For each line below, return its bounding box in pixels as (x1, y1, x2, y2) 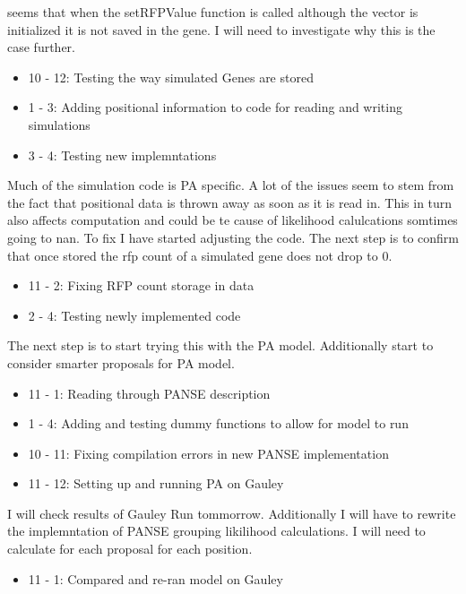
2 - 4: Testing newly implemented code (28, 306, 241, 324)
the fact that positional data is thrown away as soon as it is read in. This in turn (7, 193, 453, 211)
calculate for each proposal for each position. (7, 539, 253, 558)
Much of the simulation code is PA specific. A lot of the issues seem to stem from (7, 176, 454, 194)
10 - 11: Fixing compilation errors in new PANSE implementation (28, 443, 389, 462)
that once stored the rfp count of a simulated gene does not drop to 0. (7, 245, 393, 264)
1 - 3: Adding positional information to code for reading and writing (28, 98, 402, 116)
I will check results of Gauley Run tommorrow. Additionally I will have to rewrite (7, 504, 456, 522)
